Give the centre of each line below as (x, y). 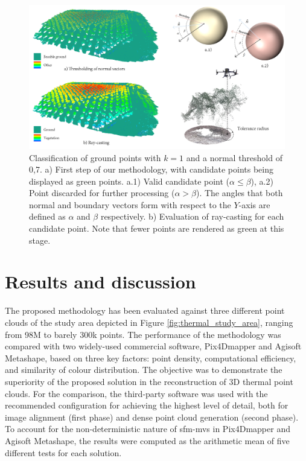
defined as (47, 216)
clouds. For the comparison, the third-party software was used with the (136, 393)
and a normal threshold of (234, 157)
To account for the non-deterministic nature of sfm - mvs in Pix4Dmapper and (148, 429)
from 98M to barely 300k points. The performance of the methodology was (143, 334)
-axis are (254, 204)
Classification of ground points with (95, 157)
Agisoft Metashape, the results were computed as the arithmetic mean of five (147, 440)
